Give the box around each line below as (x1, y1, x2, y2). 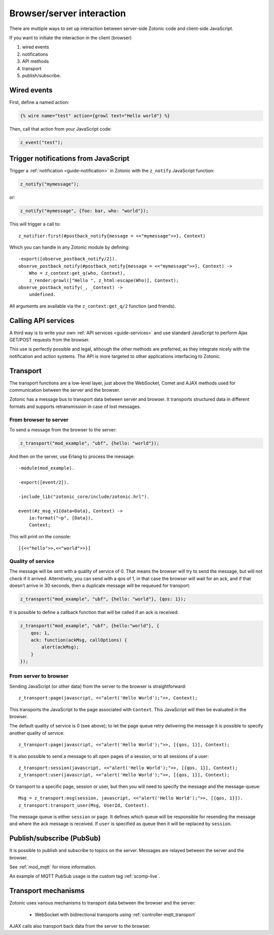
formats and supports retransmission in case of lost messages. (9, 403, 142, 410)
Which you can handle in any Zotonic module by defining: (9, 244, 130, 250)
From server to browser (9, 673, 68, 680)
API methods (22, 59, 49, 65)
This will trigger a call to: (9, 221, 61, 227)
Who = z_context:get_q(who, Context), (28, 270, 126, 276)
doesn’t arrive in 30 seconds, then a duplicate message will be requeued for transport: (9, 582, 190, 589)
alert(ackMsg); (41, 644, 80, 650)
